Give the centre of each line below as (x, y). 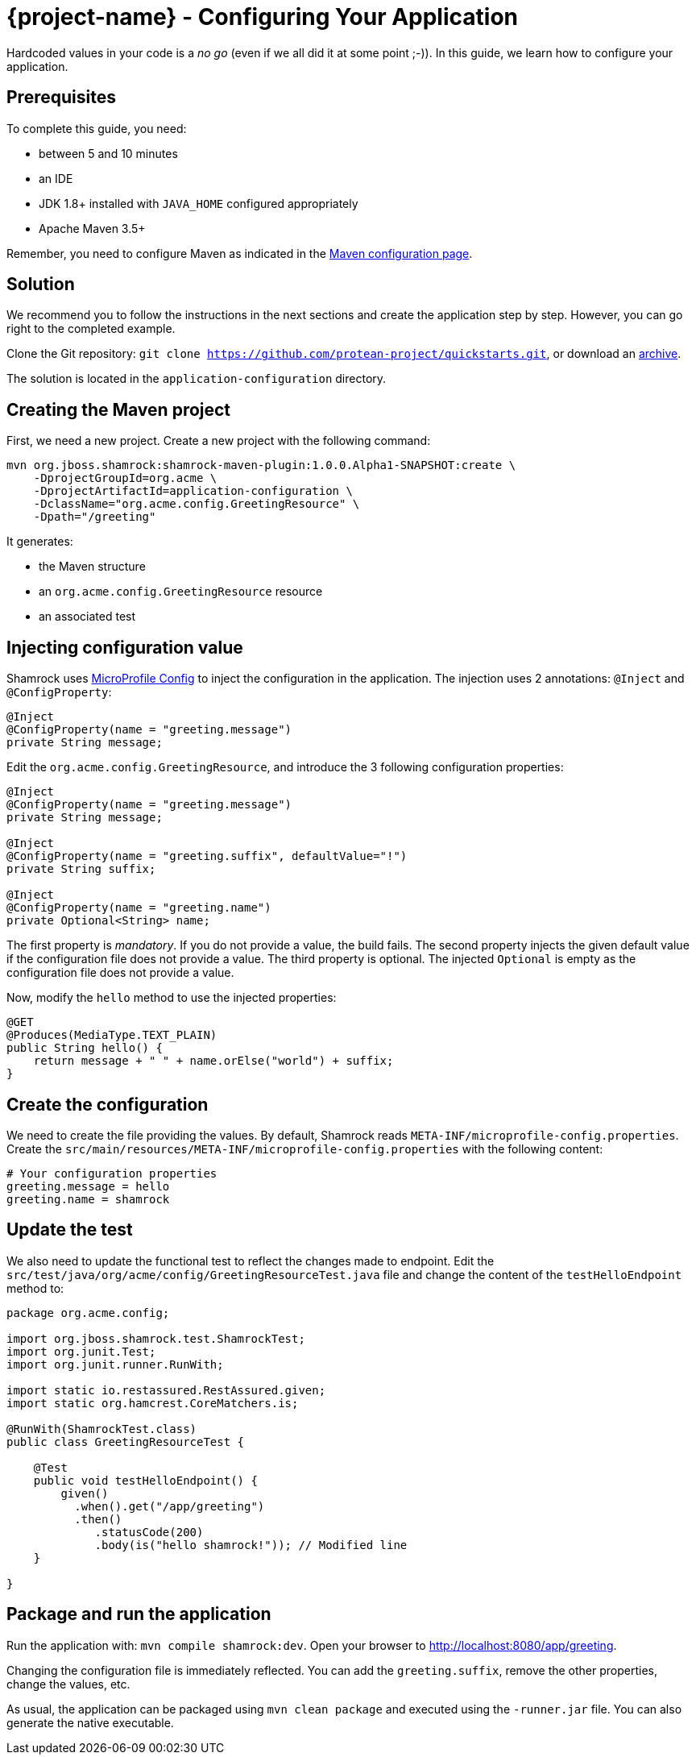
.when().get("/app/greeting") (170, 1506)
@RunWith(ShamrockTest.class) (102, 1429)
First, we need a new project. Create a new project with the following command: (219, 441)
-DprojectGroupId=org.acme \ (125, 478)
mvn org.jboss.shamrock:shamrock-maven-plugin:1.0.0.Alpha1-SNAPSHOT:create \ (261, 465)
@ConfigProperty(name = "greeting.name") (139, 908)
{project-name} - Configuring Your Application (262, 17)
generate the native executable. (90, 1722)
